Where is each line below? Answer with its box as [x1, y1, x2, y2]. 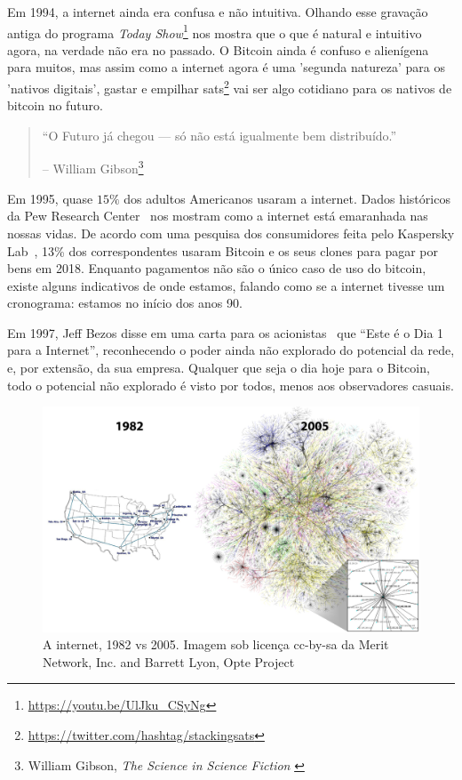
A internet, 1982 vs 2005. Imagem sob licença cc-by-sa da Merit [43, 635, 389, 654]
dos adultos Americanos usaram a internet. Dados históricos [123, 189, 450, 207]
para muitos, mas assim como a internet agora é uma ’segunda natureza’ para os [7, 58, 445, 76]
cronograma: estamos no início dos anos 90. [7, 294, 243, 312]
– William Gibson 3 [42, 157, 144, 178]
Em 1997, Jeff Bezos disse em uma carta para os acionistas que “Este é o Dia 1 [7, 323, 444, 342]
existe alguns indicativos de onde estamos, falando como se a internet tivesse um [7, 276, 445, 294]
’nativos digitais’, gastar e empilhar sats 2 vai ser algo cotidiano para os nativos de [7, 76, 452, 97]
